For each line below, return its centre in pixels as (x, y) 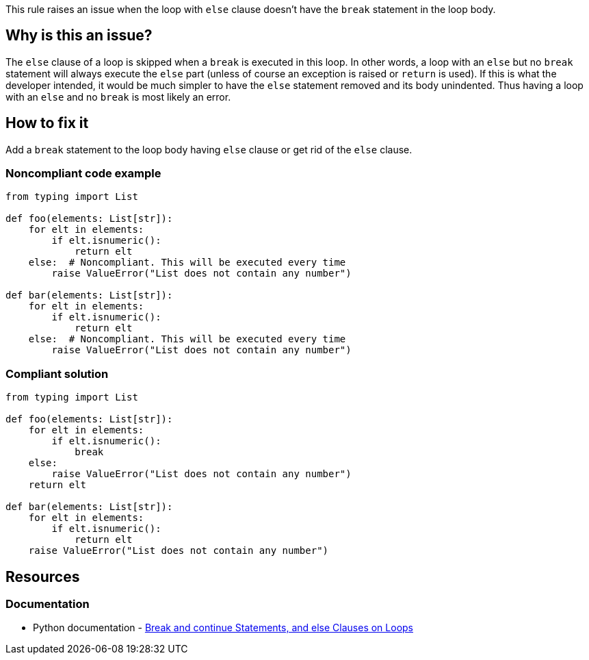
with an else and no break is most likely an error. (118, 97)
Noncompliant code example (83, 174)
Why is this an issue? (79, 36)
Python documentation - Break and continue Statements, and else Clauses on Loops (223, 628)
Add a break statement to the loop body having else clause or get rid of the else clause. (209, 149)
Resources (43, 576)
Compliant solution (57, 373)
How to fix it (47, 123)
